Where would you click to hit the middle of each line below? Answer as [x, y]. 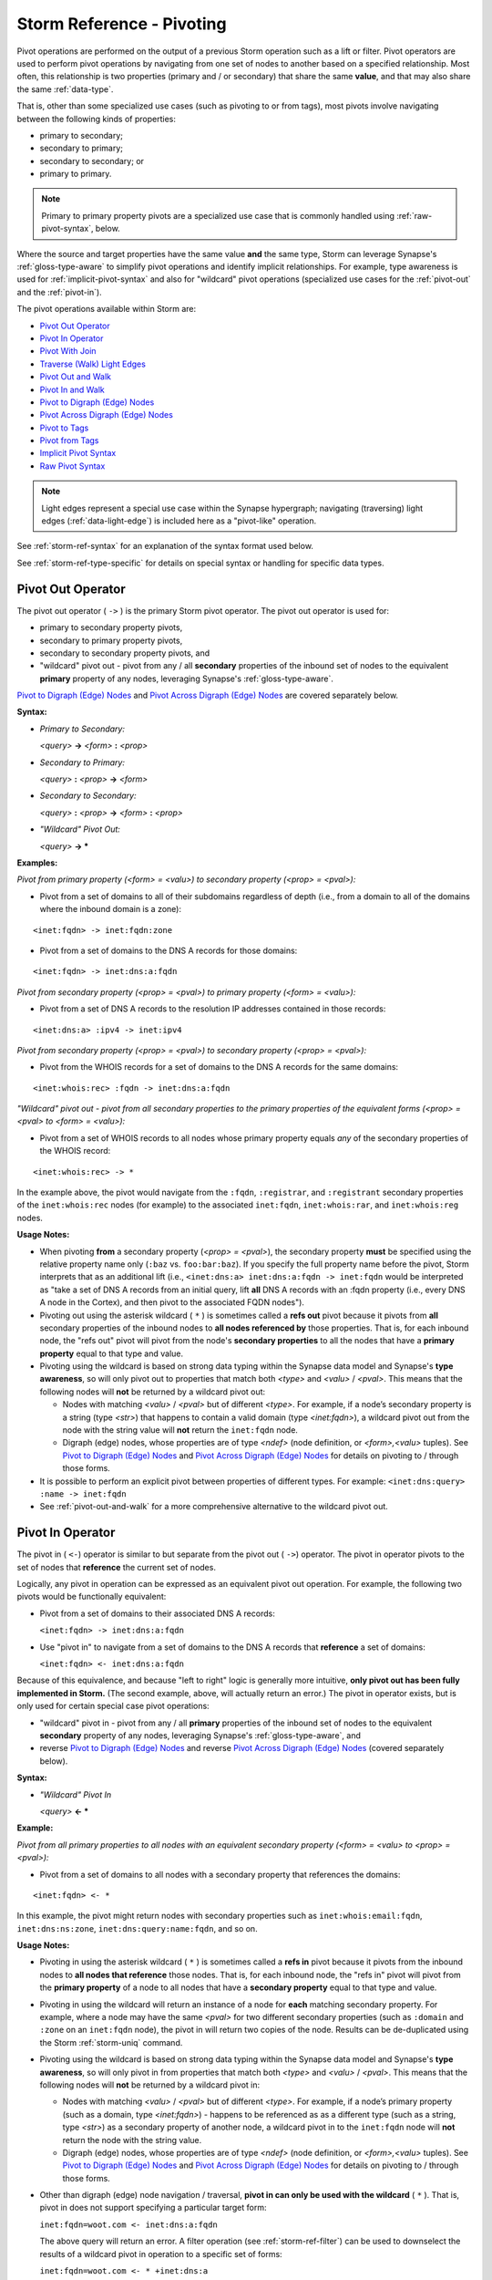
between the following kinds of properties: [97, 119]
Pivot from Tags [69, 440]
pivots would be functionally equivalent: [92, 1597]
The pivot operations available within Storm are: [107, 309]
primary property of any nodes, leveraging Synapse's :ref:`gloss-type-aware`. [187, 679]
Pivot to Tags [64, 428]
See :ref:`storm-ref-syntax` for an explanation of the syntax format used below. [165, 546]
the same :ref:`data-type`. [65, 89]
